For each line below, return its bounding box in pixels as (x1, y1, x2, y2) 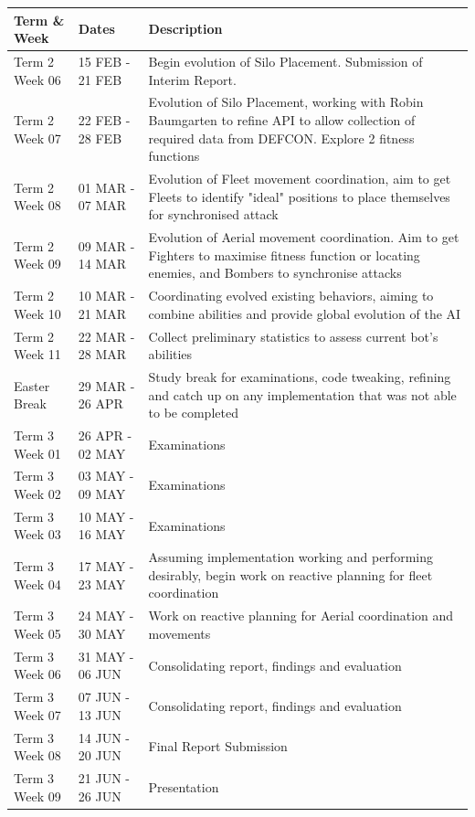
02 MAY (78, 443, 126, 462)
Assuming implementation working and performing (148, 547, 433, 567)
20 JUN (78, 746, 121, 765)
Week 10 (14, 303, 61, 323)
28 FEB (78, 128, 122, 147)
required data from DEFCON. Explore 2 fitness (148, 128, 415, 147)
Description (148, 19, 223, 38)
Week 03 (14, 525, 61, 544)
